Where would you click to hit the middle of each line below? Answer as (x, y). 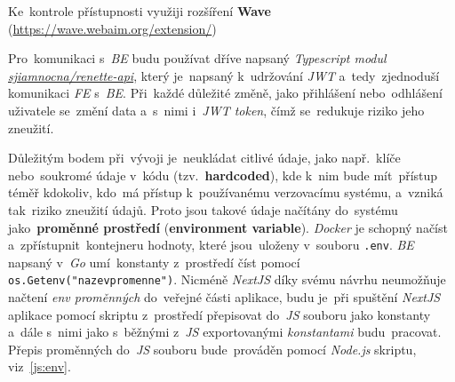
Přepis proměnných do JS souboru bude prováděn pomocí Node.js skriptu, (212, 349)
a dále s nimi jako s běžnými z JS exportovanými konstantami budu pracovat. (225, 332)
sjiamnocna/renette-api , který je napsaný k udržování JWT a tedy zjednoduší (224, 75)
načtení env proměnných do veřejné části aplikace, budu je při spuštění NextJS (224, 297)
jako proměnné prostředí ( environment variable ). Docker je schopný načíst (228, 227)
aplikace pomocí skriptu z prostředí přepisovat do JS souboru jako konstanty (220, 314)
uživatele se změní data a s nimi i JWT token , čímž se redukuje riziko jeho (216, 110)
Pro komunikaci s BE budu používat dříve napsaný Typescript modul (197, 58)
